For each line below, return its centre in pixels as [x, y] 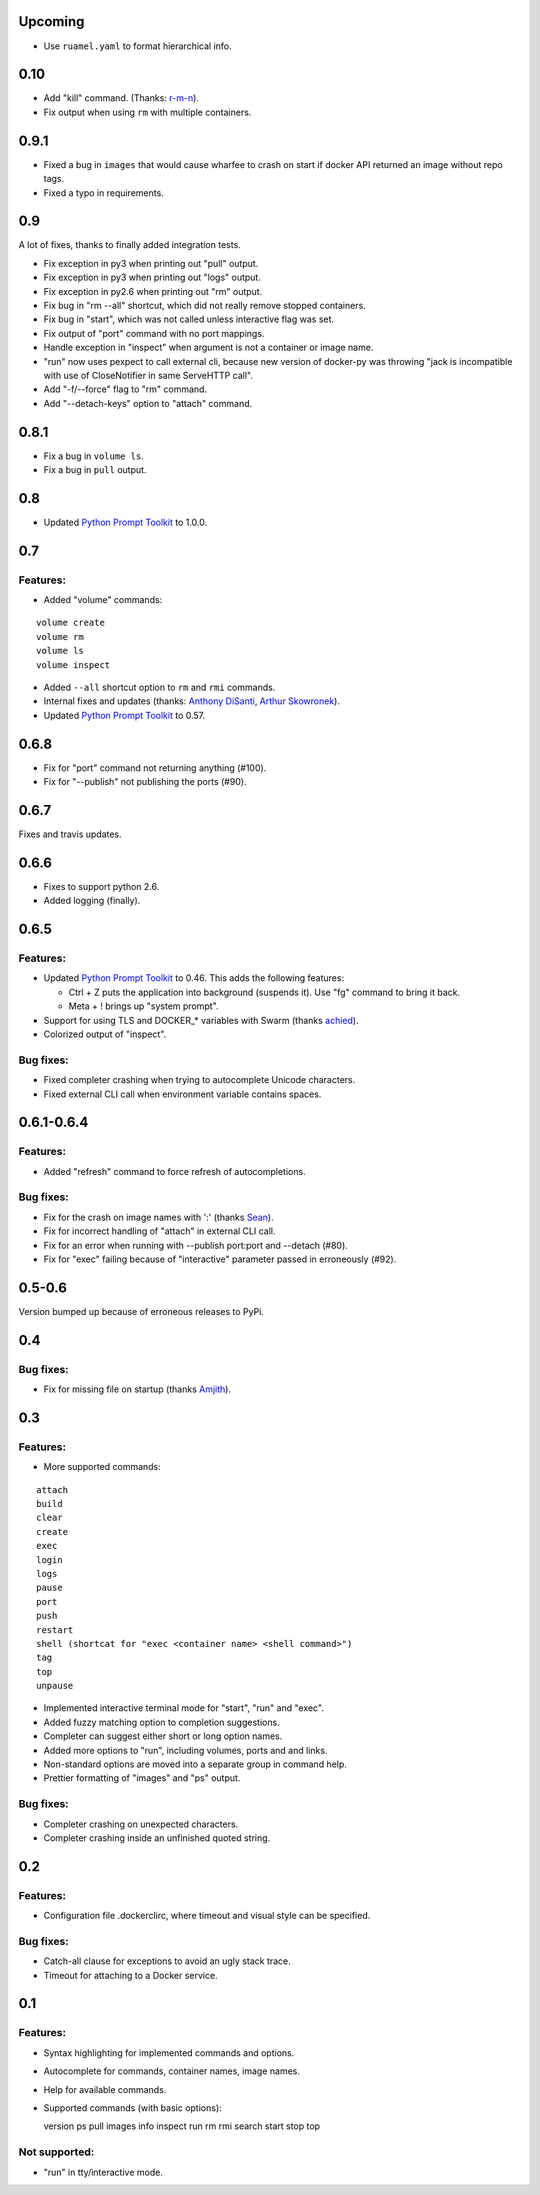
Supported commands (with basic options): [132, 2107]
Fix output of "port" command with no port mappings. [154, 333]
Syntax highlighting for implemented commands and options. [169, 2052]
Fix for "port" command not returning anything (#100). [155, 767]
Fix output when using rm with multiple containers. [147, 112]
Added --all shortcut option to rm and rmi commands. [159, 687]
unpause [55, 1686]
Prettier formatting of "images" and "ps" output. [142, 1778]
